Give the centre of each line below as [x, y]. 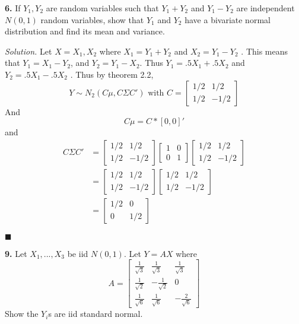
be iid [78, 253]
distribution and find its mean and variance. [85, 31]
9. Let [16, 253]
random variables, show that [92, 19]
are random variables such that [102, 8]
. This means [265, 51]
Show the [22, 314]
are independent [265, 8]
